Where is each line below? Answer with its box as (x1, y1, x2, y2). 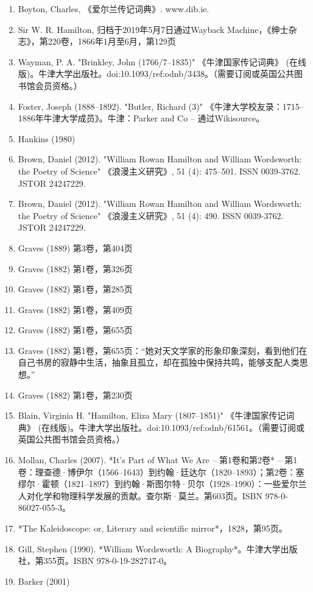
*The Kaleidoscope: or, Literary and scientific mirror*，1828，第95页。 (18, 522, 287, 534)
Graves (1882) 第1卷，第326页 (18, 262, 133, 275)
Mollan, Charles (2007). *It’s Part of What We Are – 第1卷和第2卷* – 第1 (18, 453, 298, 466)
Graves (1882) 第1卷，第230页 (18, 388, 133, 401)
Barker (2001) (18, 574, 70, 587)
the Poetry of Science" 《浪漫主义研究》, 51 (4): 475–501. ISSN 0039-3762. (18, 164, 301, 177)
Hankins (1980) (18, 132, 76, 145)
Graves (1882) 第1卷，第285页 (18, 283, 133, 295)
